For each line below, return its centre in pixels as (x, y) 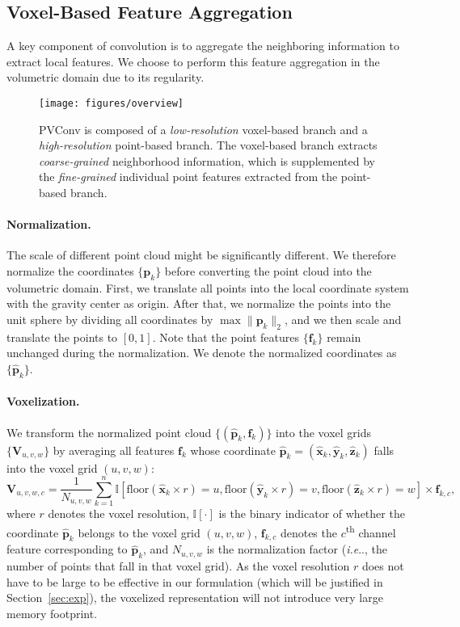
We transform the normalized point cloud (109, 432)
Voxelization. (43, 401)
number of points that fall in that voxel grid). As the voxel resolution (178, 566)
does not (383, 566)
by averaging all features (114, 450)
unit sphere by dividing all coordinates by (110, 319)
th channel (371, 531)
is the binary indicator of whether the (312, 513)
